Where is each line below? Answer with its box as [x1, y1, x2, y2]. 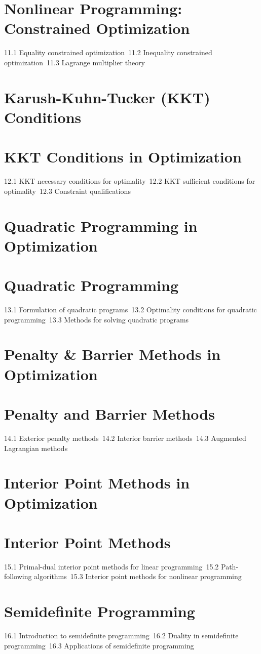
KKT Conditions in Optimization [4, 146, 242, 167]
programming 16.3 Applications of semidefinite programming [4, 640, 194, 650]
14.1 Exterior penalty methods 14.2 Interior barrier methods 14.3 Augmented [4, 432, 246, 443]
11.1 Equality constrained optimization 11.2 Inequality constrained [4, 47, 212, 58]
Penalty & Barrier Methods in [4, 344, 221, 364]
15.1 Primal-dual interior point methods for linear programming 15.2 [4, 561, 219, 571]
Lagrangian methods [4, 442, 68, 453]
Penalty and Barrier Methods [4, 403, 215, 424]
